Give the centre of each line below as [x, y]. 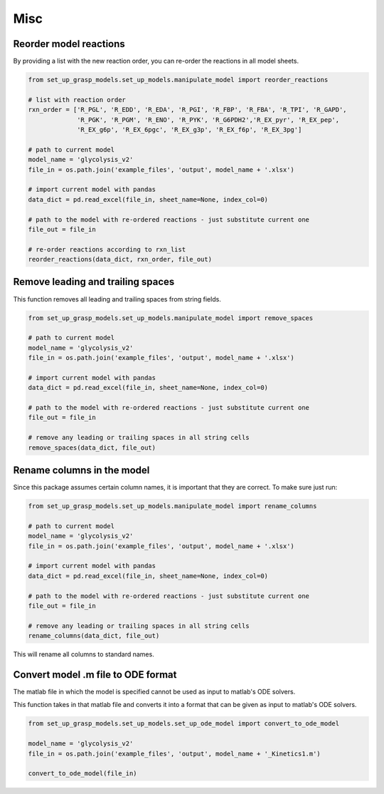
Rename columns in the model [81, 470]
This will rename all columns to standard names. [84, 654]
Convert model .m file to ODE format [95, 675]
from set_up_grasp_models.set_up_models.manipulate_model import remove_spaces [171, 318]
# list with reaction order [77, 99]
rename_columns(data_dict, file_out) [94, 636]
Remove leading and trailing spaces [94, 282]
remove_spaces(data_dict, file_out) [92, 448]
